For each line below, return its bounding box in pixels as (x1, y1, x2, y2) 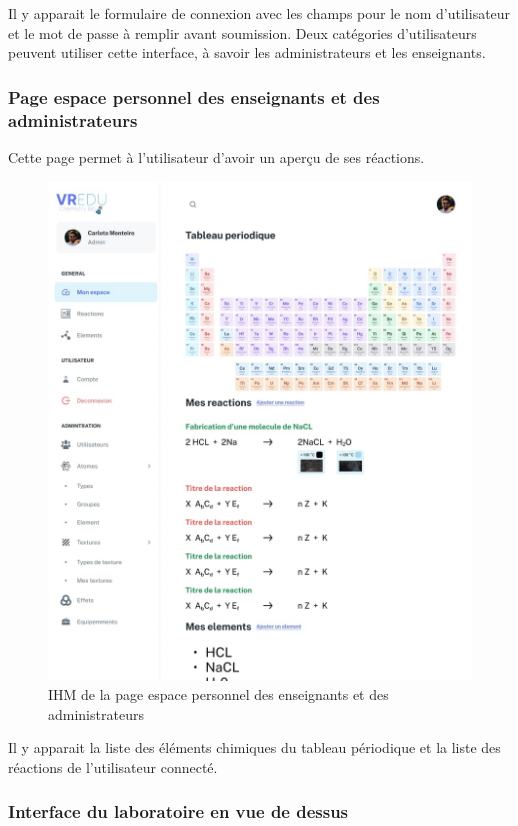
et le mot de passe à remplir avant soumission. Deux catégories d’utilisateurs (8, 22, 477, 43)
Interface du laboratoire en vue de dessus (8, 799, 349, 824)
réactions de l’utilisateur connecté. (8, 756, 218, 777)
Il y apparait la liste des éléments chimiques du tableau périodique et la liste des (8, 737, 501, 758)
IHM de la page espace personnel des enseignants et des (48, 684, 389, 705)
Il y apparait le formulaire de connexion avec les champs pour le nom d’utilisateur (8, 3, 511, 23)
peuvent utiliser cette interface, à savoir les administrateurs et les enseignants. (8, 42, 486, 63)
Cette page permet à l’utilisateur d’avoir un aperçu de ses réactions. (8, 146, 425, 167)
